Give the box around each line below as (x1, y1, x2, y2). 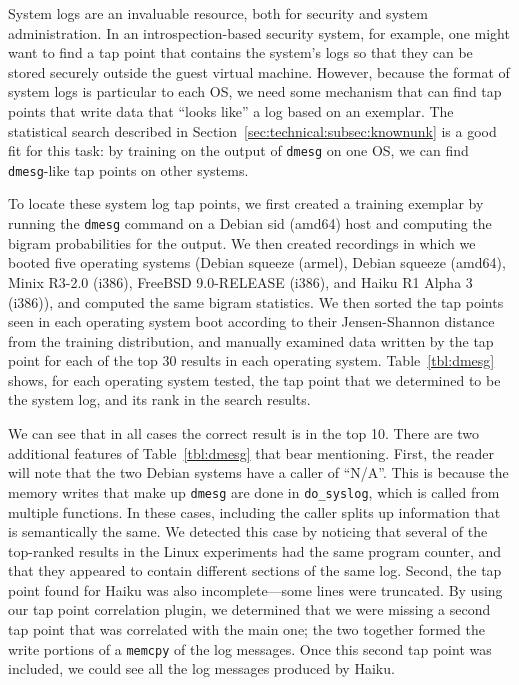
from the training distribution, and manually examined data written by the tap (8, 330, 494, 351)
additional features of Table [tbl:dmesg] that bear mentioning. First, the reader (8, 442, 495, 463)
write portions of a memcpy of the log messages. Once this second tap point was (8, 638, 492, 659)
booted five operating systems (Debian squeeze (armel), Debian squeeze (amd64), (8, 252, 506, 273)
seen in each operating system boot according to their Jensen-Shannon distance (8, 311, 495, 332)
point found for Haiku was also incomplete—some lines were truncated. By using (8, 579, 503, 600)
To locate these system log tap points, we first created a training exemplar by (8, 193, 484, 214)
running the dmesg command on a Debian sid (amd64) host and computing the (8, 213, 492, 234)
